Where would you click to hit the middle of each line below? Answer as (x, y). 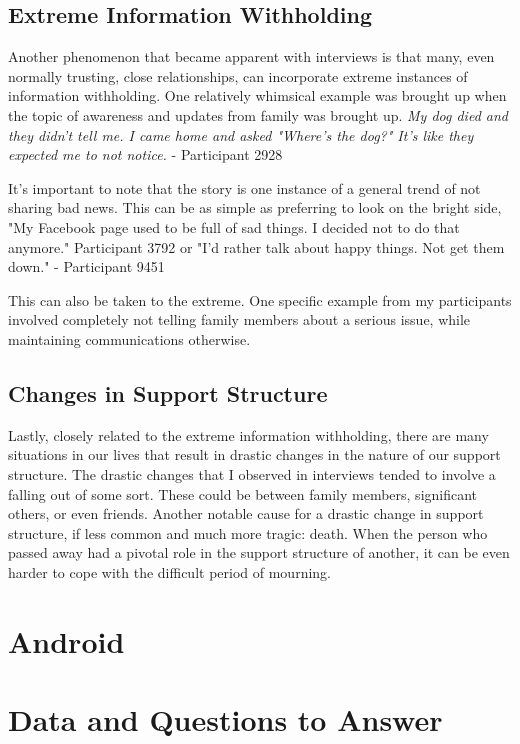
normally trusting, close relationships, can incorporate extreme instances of (238, 75)
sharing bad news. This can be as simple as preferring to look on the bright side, (255, 207)
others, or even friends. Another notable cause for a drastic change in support (246, 513)
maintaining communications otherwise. (129, 338)
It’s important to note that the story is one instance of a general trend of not (244, 187)
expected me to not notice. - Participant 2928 (145, 154)
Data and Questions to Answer (225, 719)
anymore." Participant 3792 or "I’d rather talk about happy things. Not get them (256, 246)
